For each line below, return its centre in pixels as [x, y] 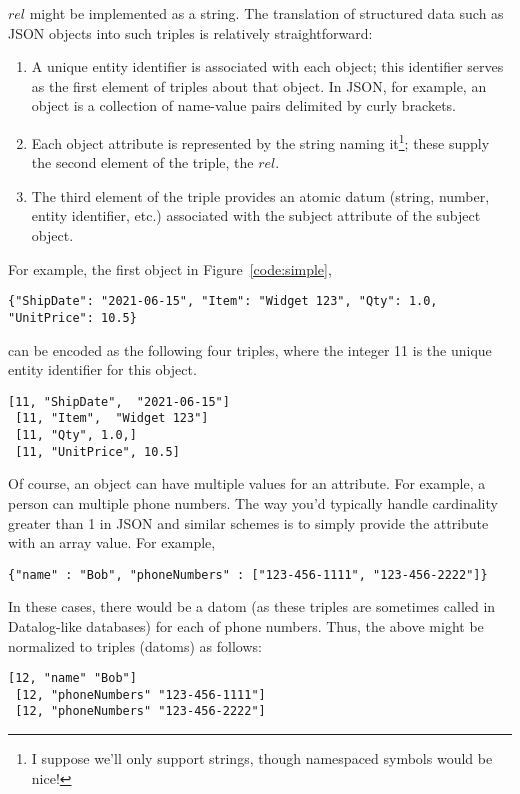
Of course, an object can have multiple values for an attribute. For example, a [247, 483]
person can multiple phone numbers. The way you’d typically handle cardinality [253, 502]
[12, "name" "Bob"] [72, 678]
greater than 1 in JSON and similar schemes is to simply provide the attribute [248, 522]
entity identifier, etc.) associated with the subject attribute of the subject [256, 215]
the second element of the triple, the [142, 162]
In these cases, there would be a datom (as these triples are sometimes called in [252, 606]
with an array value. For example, [112, 542]
